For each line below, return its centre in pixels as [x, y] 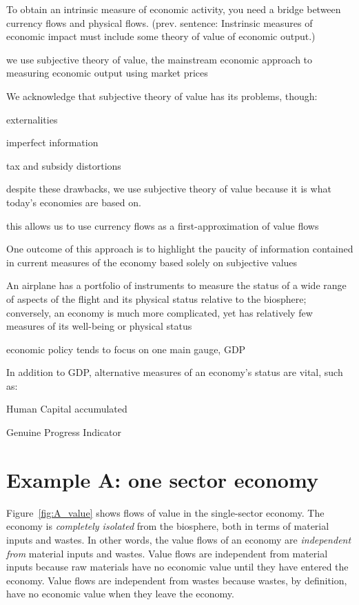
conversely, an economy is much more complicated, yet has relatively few [160, 312]
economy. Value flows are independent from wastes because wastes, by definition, [177, 580]
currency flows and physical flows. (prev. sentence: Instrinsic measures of [160, 22]
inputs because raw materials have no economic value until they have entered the [177, 567]
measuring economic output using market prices [107, 73]
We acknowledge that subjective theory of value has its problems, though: [162, 96]
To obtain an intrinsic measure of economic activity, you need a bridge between [174, 9]
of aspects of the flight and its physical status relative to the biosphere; [156, 298]
